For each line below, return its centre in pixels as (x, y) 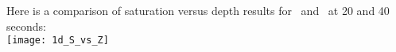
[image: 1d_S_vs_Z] (58, 41)
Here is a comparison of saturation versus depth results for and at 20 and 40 (198, 10)
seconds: (26, 26)
